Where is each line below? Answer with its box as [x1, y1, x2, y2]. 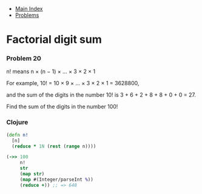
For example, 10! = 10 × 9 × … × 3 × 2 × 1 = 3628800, [6, 80, 140, 87]
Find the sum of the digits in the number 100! [6, 103, 118, 111]
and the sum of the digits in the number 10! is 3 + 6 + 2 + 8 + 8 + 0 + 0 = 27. [6, 91, 196, 99]
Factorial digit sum [6, 33, 102, 47]
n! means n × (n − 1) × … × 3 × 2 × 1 [6, 68, 96, 75]
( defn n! [6, 132, 29, 138]
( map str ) [19, 171, 45, 177]
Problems [15, 11, 39, 19]
